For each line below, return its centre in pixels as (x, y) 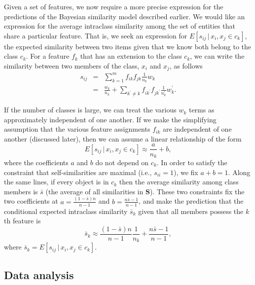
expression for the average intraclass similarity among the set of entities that (120, 26)
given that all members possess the (191, 211)
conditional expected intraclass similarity (66, 211)
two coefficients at (31, 201)
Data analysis (39, 274)
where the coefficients (36, 162)
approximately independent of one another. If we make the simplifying (110, 119)
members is (21, 191)
